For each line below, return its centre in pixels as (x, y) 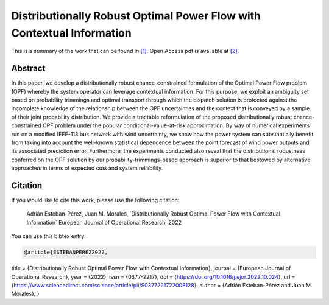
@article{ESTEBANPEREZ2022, (66, 252)
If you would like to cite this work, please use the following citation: (95, 200)
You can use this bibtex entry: (49, 236)
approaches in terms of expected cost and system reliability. (87, 168)
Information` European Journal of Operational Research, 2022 (104, 222)
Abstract (28, 68)
